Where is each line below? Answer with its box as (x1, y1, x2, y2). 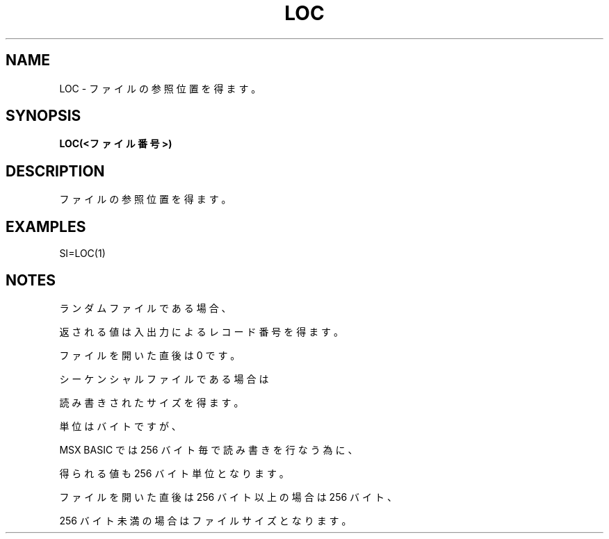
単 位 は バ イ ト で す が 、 (59, 420, 181, 432)
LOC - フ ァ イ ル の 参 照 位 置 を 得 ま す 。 (59, 82, 261, 94)
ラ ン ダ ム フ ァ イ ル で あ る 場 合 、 (59, 301, 232, 314)
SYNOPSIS (6, 107, 81, 125)
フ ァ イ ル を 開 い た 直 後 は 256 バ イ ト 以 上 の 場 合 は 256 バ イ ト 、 (59, 490, 397, 503)
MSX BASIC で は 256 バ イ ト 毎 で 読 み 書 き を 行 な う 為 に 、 (59, 443, 358, 456)
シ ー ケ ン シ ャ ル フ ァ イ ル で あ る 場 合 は (59, 372, 269, 385)
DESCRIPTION (6, 162, 105, 180)
